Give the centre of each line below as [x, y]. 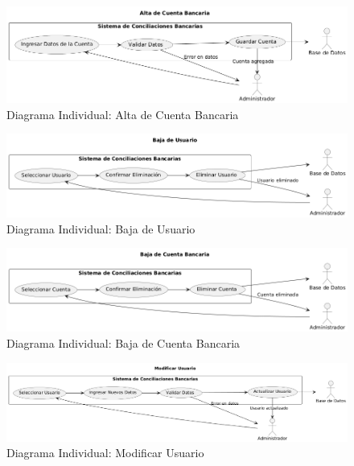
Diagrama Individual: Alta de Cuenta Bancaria [123, 114]
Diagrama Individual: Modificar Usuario [105, 453]
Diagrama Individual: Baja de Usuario [101, 228]
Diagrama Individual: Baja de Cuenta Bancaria [123, 342]
